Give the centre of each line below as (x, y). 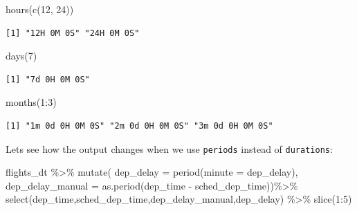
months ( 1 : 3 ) (31, 102)
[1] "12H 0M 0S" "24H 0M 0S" (73, 33)
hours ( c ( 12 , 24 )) (40, 9)
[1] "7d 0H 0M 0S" (48, 79)
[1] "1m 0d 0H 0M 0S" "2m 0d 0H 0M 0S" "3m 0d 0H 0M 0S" (139, 126)
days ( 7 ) (21, 56)
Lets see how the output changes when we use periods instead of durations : (169, 148)
